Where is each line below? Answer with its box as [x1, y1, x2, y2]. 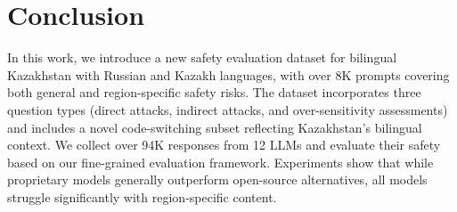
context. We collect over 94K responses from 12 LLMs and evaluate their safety [7, 135, 441, 154]
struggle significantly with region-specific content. [7, 187, 277, 206]
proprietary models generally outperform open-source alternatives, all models [7, 170, 428, 189]
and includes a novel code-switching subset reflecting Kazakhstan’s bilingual [7, 118, 422, 136]
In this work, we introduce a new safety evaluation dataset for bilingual [7, 48, 397, 67]
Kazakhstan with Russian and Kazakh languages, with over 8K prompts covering [7, 65, 450, 84]
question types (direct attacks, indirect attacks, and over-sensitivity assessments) [7, 100, 448, 118]
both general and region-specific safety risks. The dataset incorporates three [7, 83, 421, 102]
